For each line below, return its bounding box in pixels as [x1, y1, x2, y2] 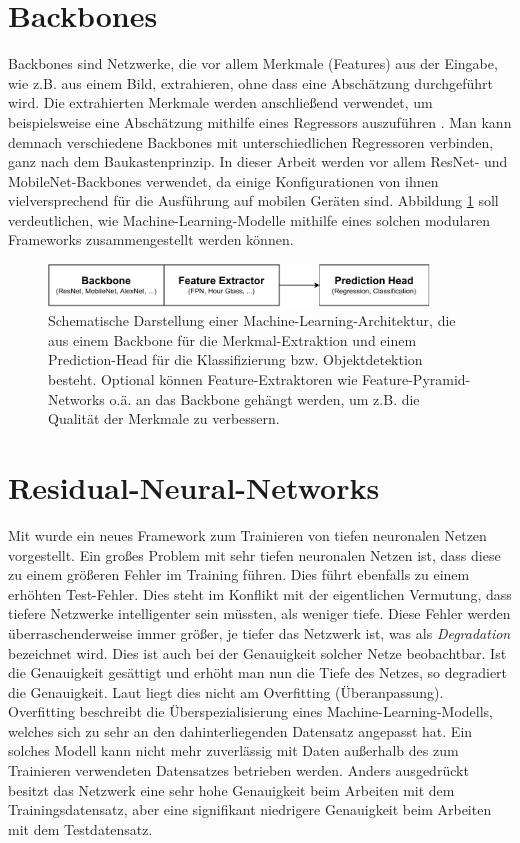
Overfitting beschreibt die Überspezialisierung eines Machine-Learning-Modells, [8, 701, 493, 722]
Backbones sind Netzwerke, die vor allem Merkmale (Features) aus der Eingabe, [8, 53, 498, 74]
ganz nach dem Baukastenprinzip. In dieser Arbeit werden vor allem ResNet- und [8, 151, 508, 172]
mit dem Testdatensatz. [8, 818, 153, 839]
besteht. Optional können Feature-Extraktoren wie [48, 369, 358, 390]
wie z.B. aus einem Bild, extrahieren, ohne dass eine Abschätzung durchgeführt [8, 72, 494, 93]
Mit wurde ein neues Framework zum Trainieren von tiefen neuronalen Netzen [8, 524, 487, 545]
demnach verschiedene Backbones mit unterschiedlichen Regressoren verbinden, [8, 131, 494, 152]
